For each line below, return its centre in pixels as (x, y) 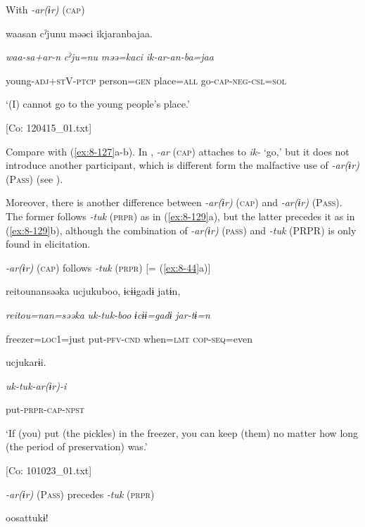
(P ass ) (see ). (34, 178)
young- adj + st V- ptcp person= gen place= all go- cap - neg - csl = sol (146, 80)
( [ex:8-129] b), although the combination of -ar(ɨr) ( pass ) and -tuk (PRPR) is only (181, 230)
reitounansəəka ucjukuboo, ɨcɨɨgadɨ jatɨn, (93, 291)
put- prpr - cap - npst (45, 409)
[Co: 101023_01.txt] (49, 470)
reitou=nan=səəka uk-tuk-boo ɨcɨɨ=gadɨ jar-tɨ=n (108, 314)
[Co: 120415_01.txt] (49, 127)
